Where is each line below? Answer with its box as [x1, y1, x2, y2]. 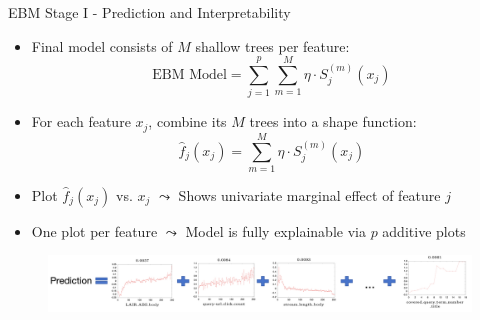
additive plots [382, 220, 466, 241]
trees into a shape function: [249, 111, 417, 132]
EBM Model [152, 67, 227, 82]
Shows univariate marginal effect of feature [178, 184, 441, 205]
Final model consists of [31, 35, 173, 56]
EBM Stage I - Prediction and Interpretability [8, 2, 291, 22]
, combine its [148, 111, 227, 132]
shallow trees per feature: [195, 35, 350, 56]
